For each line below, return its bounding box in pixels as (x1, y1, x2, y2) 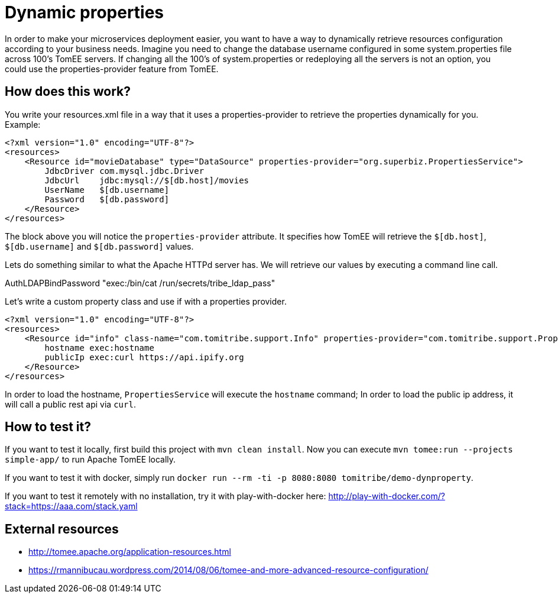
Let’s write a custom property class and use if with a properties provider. (5, 296, 287, 306)
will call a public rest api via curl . (5, 399, 136, 409)
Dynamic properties (5, 2, 164, 22)
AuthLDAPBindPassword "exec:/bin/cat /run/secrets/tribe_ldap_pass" (5, 277, 275, 288)
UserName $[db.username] (44, 185, 170, 195)
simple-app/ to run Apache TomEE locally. (5, 454, 176, 465)
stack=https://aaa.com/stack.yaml (5, 501, 138, 512)
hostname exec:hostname (44, 342, 154, 353)
